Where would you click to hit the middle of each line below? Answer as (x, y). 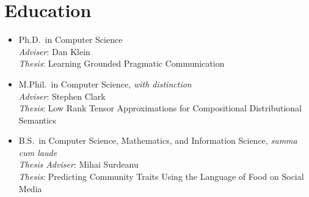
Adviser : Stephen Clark (62, 96)
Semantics (37, 120)
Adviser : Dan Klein (54, 51)
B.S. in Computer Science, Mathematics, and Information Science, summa (158, 140)
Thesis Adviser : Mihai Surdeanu (78, 164)
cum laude (38, 152)
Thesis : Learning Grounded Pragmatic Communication (122, 63)
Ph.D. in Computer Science (71, 39)
